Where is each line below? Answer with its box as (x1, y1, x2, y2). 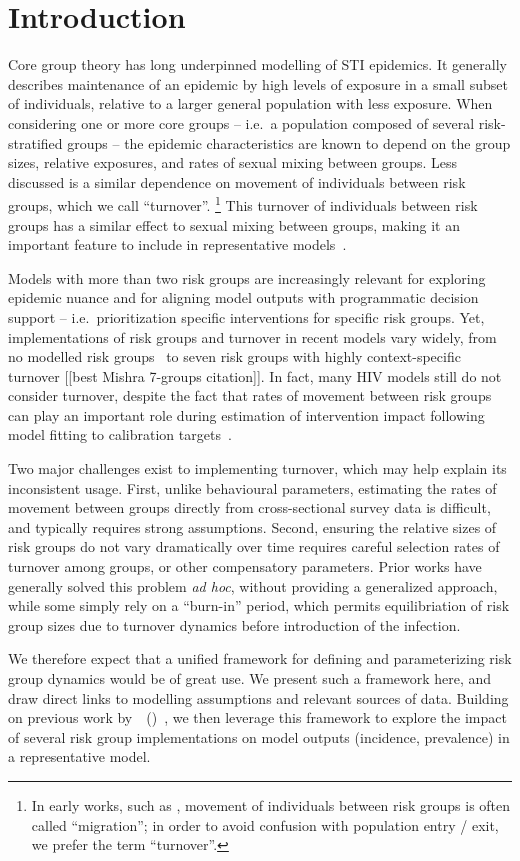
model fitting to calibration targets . (8, 424, 232, 445)
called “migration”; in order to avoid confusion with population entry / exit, (31, 814, 499, 835)
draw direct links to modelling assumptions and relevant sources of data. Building (8, 687, 509, 708)
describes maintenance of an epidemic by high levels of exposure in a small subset (8, 73, 508, 94)
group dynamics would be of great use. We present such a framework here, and (8, 668, 492, 688)
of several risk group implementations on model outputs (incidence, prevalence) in (8, 726, 510, 747)
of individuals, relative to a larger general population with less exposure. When (8, 93, 493, 114)
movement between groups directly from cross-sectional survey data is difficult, (8, 497, 491, 518)
